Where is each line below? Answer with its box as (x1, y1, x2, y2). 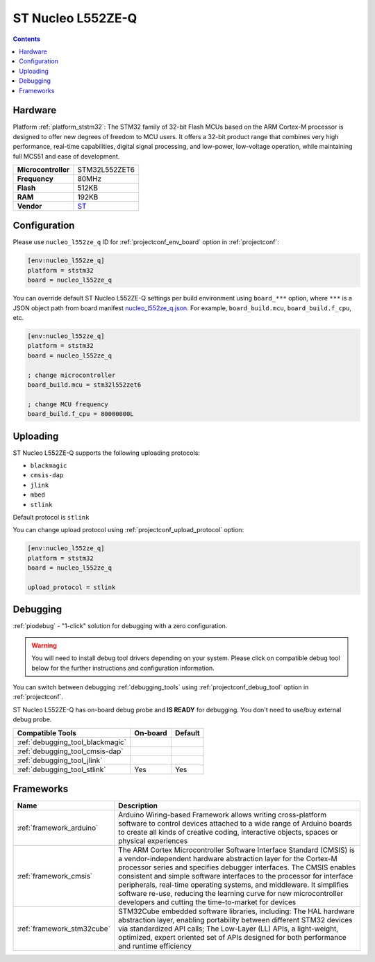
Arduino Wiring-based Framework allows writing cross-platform (118, 810, 327, 820)
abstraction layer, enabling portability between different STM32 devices (118, 915, 353, 925)
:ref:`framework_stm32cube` (17, 924, 111, 933)
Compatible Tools (17, 728, 76, 737)
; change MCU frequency (27, 400, 109, 408)
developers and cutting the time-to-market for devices (118, 897, 297, 907)
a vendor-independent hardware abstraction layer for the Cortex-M (118, 854, 337, 864)
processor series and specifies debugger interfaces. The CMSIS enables (118, 863, 356, 872)
